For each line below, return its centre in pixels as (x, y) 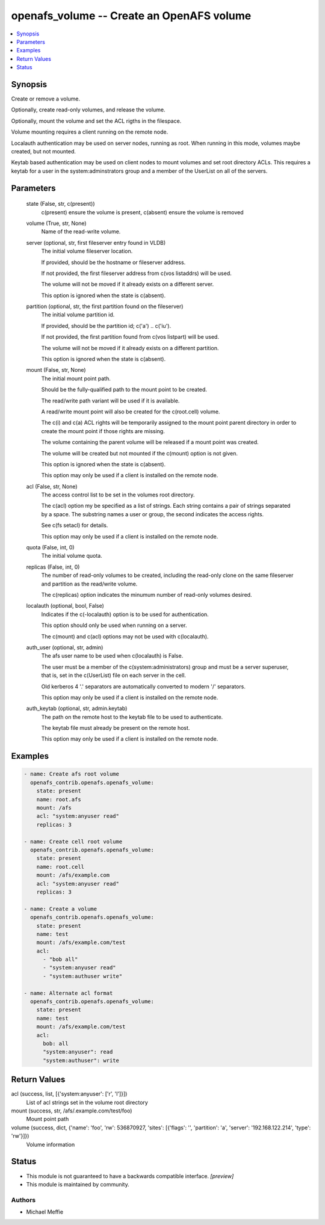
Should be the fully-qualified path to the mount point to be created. (124, 390)
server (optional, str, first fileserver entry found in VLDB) (96, 242)
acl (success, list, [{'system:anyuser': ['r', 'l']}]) (69, 1094)
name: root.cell (60, 867)
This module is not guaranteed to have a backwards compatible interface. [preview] (130, 1176)
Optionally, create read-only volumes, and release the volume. (88, 110)
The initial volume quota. (72, 556)
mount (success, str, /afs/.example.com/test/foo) (72, 1111)
